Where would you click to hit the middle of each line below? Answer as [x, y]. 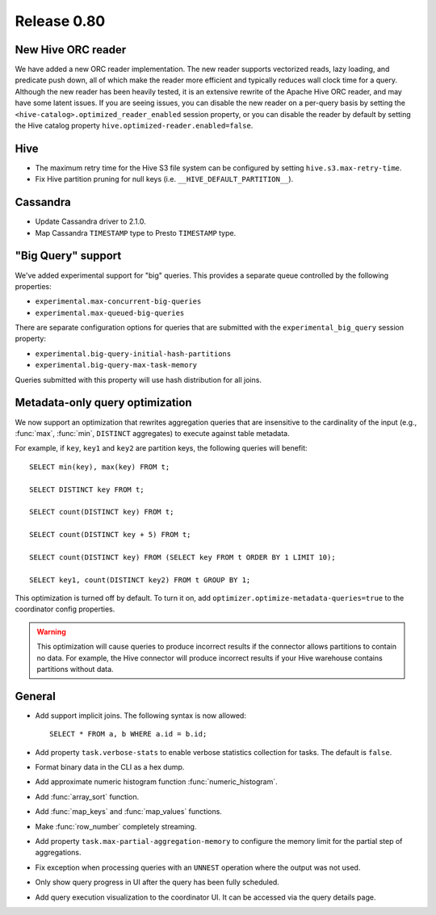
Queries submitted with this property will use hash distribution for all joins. [138, 380]
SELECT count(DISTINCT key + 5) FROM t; [110, 535]
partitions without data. [75, 669]
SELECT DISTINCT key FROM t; [87, 489]
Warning [51, 632]
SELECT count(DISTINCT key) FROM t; [102, 512]
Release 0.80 [60, 21]
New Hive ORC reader [71, 50]
